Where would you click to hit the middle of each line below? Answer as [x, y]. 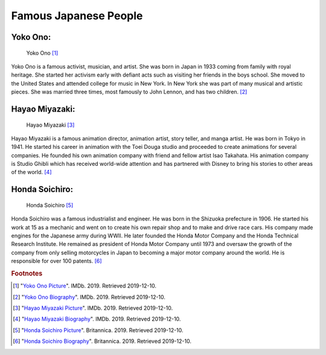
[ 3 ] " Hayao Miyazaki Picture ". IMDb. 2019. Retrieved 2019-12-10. [93, 308]
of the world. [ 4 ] [31, 172]
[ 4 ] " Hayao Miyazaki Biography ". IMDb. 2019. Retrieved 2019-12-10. [97, 319]
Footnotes [27, 274]
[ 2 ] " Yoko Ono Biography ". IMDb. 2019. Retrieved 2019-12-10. [89, 297]
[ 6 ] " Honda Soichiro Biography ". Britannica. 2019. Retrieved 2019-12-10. [102, 341]
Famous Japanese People [77, 16]
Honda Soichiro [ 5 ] [50, 205]
